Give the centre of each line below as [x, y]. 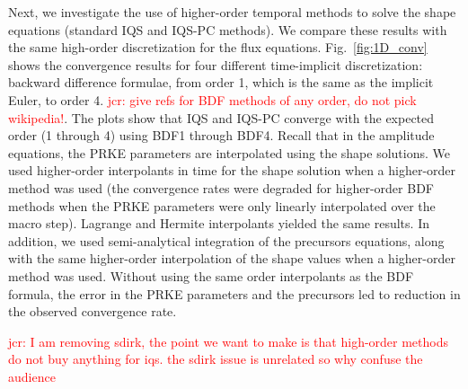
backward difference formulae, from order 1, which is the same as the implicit [221, 82]
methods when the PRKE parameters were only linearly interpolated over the [222, 205]
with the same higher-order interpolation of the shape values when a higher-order [232, 258]
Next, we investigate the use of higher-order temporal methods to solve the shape [232, 12]
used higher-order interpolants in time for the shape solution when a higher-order [232, 170]
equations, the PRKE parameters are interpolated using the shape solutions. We [229, 152]
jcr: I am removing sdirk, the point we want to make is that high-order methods [229, 341]
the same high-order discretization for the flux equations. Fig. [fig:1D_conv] [218, 47]
